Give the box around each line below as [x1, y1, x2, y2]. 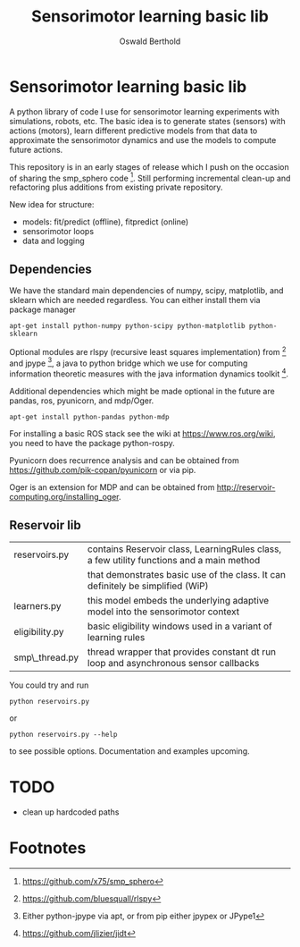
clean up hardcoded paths [21, 807, 120, 817]
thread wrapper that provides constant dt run [87, 646, 277, 658]
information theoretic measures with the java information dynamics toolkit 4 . [9, 367, 288, 379]
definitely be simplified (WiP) [87, 579, 209, 592]
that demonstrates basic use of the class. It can [87, 568, 286, 580]
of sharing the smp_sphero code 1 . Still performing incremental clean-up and [9, 171, 291, 183]
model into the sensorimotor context [87, 605, 239, 618]
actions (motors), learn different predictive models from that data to [9, 125, 258, 136]
